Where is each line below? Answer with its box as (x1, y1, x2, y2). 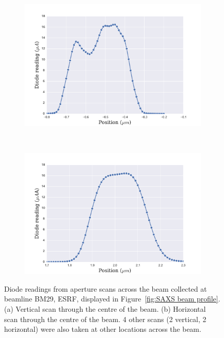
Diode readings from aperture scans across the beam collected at (4, 283, 207, 294)
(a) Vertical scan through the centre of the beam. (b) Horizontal (4, 303, 206, 314)
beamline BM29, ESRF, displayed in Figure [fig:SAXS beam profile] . (4, 293, 220, 304)
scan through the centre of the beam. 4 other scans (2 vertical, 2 (4, 313, 207, 324)
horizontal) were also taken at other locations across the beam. (4, 324, 201, 334)
